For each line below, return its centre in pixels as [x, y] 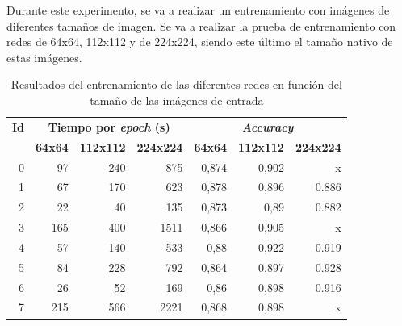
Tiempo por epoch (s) [109, 126]
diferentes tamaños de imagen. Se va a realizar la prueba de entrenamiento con [201, 25]
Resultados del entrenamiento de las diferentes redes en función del [176, 84]
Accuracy [268, 126]
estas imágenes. [44, 57]
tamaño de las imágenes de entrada [177, 100]
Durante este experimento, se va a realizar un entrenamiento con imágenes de [198, 10]
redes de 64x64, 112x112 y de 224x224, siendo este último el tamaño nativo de [200, 42]
